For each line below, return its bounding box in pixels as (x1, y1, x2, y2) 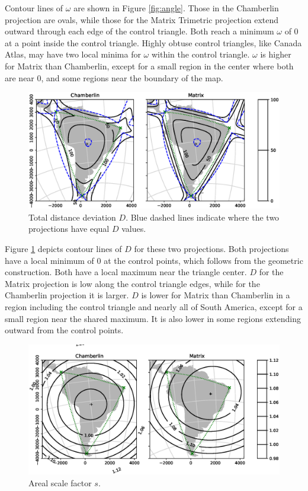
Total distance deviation (28, 211, 116, 223)
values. (121, 222, 146, 235)
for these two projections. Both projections (134, 243, 289, 255)
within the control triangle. (151, 48, 250, 60)
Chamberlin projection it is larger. (5, 289, 129, 301)
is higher (260, 48, 291, 60)
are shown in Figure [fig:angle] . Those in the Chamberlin (73, 2, 279, 14)
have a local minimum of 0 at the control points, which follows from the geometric (5, 254, 303, 266)
